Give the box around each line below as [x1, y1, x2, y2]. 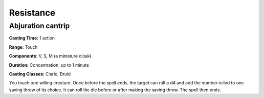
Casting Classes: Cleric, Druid [9, 71, 71, 77]
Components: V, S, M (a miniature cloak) [9, 53, 91, 59]
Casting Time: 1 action [9, 35, 55, 41]
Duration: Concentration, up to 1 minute [9, 62, 89, 68]
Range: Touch [9, 44, 38, 50]
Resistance [9, 7, 56, 18]
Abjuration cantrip [9, 21, 70, 30]
